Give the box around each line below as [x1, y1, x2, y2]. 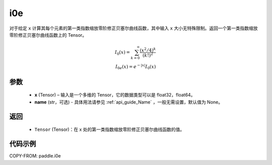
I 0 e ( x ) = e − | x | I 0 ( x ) [115, 63, 156, 70]
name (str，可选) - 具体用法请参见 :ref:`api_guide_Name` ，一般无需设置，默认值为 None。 [34, 99, 223, 105]
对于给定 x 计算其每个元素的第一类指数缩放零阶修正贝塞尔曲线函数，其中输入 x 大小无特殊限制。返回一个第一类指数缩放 [9, 25, 258, 31]
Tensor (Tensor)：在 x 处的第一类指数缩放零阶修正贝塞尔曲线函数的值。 [34, 126, 185, 133]
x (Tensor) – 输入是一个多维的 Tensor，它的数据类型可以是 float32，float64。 [34, 92, 195, 98]
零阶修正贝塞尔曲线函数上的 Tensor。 [9, 32, 87, 38]
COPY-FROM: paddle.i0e [9, 153, 61, 159]
